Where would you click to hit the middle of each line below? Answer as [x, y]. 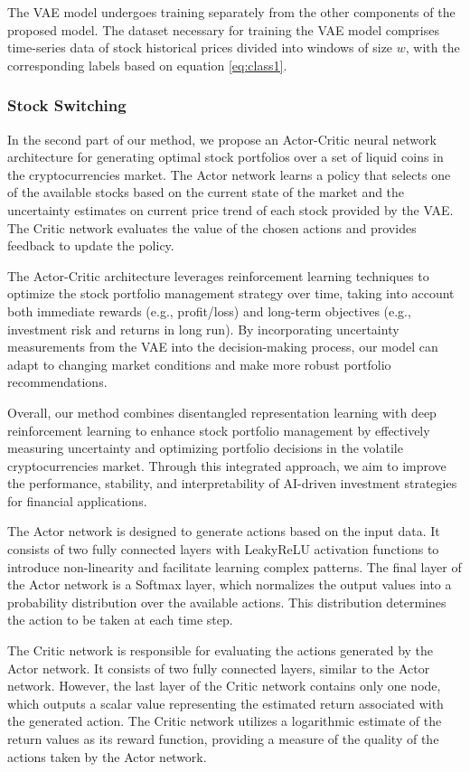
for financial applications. [77, 500]
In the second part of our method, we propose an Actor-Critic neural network [222, 139]
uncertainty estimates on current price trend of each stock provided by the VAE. [230, 209]
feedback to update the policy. [91, 245]
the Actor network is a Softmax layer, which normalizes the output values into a [230, 584]
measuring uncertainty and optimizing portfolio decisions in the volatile [205, 448]
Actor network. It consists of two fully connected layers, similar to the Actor [219, 668]
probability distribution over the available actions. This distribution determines [227, 602]
